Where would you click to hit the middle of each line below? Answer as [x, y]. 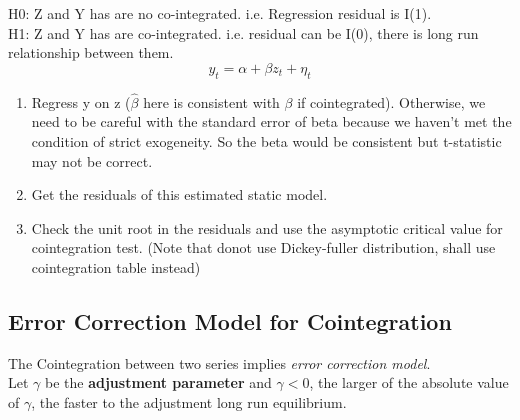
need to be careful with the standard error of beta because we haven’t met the [271, 121]
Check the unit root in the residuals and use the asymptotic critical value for [267, 227]
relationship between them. [91, 52]
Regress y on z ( [81, 101]
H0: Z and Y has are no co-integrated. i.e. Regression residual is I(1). [220, 13]
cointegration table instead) [116, 266]
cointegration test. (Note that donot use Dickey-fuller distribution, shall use [263, 247]
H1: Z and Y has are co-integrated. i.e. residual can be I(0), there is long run [243, 32]
